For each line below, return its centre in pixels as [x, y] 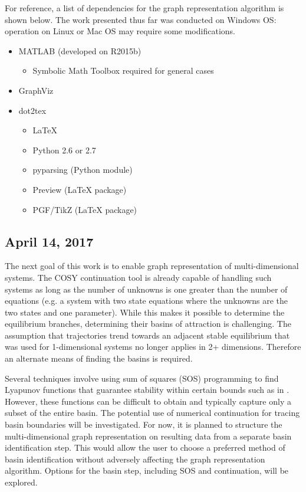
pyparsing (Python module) [83, 170]
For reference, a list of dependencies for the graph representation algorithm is [144, 8]
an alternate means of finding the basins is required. [99, 358]
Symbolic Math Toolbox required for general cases [123, 70]
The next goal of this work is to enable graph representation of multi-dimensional [152, 266]
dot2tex [32, 110]
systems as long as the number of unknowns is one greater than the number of [146, 289]
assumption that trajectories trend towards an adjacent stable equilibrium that [147, 335]
